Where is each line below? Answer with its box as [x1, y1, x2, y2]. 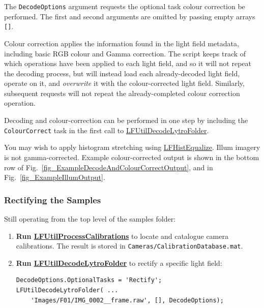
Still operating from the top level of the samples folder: [4, 213, 176, 224]
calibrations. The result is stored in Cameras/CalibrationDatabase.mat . [16, 240, 243, 251]
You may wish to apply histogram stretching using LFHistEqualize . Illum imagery [4, 142, 260, 152]
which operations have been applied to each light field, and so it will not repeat [4, 58, 251, 69]
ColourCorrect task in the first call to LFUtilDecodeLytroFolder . [4, 125, 209, 135]
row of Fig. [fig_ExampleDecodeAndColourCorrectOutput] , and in [4, 162, 213, 172]
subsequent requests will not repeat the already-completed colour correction [4, 87, 240, 98]
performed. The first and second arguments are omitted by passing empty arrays [4, 11, 255, 21]
